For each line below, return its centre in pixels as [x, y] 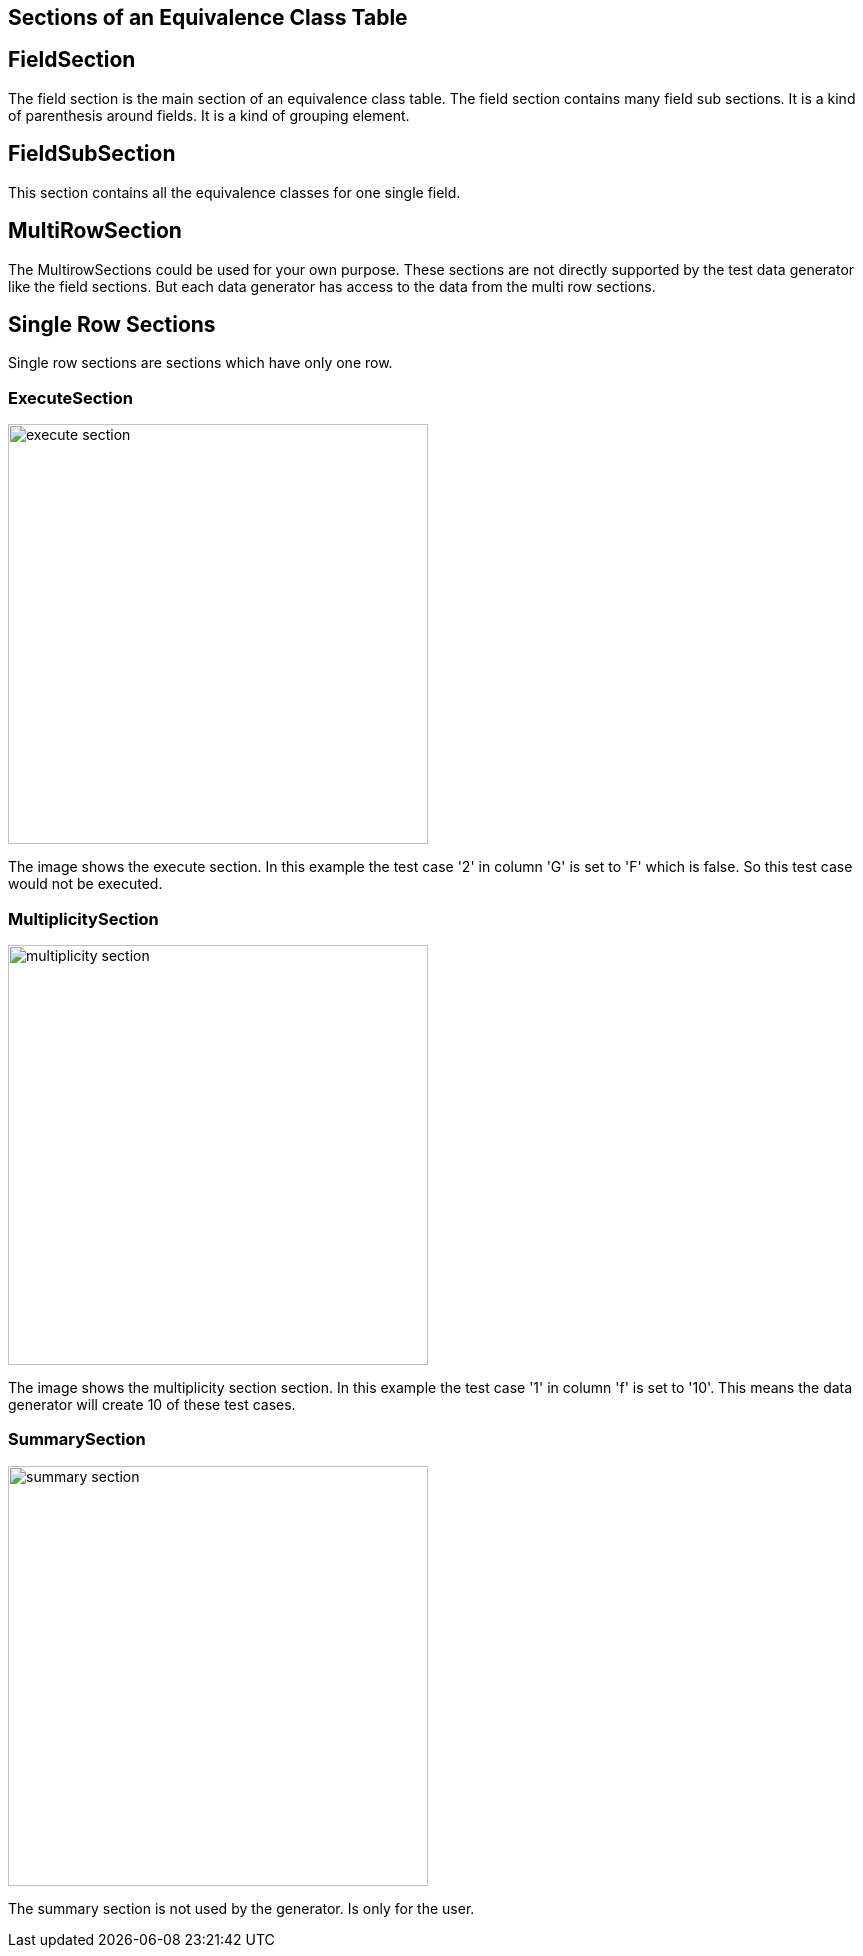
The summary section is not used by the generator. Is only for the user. [241, 1908]
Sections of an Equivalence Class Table [208, 17]
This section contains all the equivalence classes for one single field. [234, 192]
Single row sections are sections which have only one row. [200, 363]
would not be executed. [85, 884]
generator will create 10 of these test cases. [152, 1404]
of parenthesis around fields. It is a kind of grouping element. [209, 115]
